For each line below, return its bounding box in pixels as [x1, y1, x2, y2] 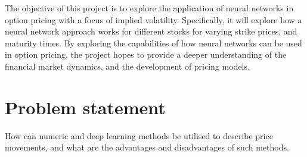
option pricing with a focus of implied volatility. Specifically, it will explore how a [5, 13, 302, 26]
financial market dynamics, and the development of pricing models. [5, 59, 250, 72]
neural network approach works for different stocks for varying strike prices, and [5, 25, 297, 37]
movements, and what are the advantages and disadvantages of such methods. [5, 141, 289, 153]
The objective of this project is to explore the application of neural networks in [5, 2, 294, 14]
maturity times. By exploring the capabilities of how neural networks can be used [5, 36, 302, 49]
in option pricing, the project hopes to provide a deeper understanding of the [5, 48, 287, 61]
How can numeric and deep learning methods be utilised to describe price [5, 129, 273, 142]
